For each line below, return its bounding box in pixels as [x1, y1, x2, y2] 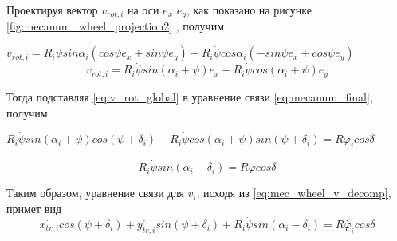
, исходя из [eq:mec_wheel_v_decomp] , [196, 184, 391, 201]
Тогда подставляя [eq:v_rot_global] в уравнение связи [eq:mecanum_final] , [6, 88, 373, 105]
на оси [128, 2, 159, 18]
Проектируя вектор [6, 2, 98, 18]
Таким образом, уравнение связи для [6, 184, 184, 201]
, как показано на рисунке [186, 2, 312, 18]
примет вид [6, 200, 62, 216]
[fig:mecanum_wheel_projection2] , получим [6, 18, 225, 34]
